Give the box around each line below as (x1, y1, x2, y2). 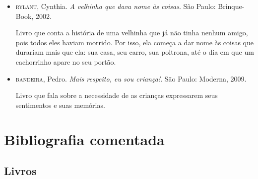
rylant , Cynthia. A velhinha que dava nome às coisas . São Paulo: (15, 1, 216, 11)
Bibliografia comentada (4, 129, 165, 149)
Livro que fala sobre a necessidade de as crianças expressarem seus (15, 90, 218, 100)
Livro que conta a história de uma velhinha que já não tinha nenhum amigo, (15, 27, 248, 38)
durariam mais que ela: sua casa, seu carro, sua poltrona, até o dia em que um (15, 47, 254, 57)
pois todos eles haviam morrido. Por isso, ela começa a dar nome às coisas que (15, 37, 254, 47)
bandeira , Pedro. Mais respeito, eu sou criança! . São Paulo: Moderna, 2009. (15, 73, 247, 84)
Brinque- (218, 1, 245, 11)
